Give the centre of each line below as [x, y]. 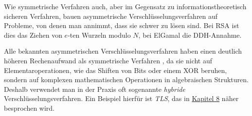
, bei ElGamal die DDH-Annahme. [190, 35]
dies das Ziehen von [33, 35]
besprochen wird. [29, 108]
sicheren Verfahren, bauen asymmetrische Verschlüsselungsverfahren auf [111, 16]
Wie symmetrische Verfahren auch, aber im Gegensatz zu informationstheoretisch [125, 6]
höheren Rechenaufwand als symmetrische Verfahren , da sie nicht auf [108, 60]
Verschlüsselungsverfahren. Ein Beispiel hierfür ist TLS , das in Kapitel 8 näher [121, 98]
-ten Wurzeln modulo [99, 35]
